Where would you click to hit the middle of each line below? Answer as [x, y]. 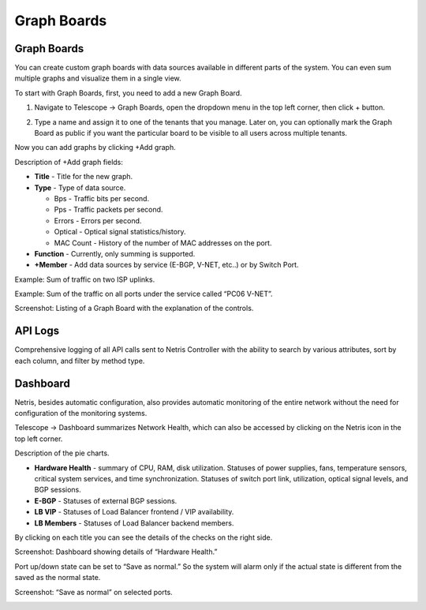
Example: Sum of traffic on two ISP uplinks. [85, 279]
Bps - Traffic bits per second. [102, 198]
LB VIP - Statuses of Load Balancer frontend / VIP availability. [134, 512]
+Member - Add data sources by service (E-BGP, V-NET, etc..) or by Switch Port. [166, 265]
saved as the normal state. [58, 578]
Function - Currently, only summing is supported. [115, 253]
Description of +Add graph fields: [69, 162]
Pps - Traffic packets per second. [108, 210]
